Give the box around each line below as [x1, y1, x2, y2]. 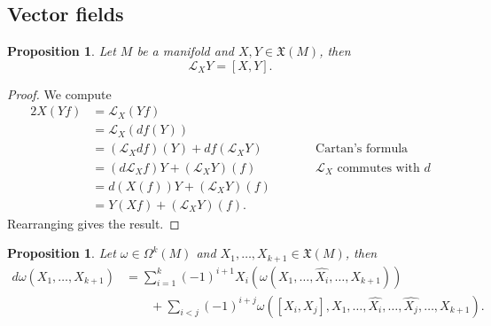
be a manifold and [136, 42, 234, 60]
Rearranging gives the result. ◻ [7, 213, 180, 232]
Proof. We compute [7, 84, 112, 103]
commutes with [337, 161, 420, 175]
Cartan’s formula [316, 143, 409, 156]
